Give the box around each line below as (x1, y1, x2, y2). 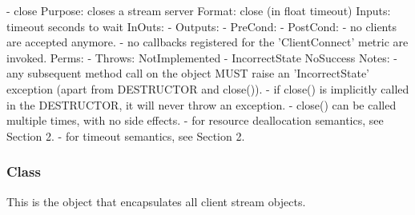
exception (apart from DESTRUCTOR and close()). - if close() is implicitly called (6, 80, 409, 97)
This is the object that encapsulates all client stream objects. (6, 193, 306, 209)
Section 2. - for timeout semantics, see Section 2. (6, 127, 245, 144)
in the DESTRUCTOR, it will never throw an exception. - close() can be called (6, 96, 397, 113)
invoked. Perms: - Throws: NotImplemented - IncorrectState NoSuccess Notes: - (6, 49, 397, 66)
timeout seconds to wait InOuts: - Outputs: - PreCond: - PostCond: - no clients (6, 18, 397, 34)
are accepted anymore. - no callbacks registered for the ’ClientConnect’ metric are (6, 34, 409, 50)
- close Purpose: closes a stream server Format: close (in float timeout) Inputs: (6, 2, 391, 18)
